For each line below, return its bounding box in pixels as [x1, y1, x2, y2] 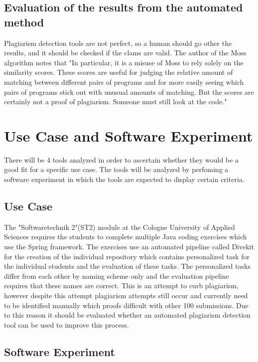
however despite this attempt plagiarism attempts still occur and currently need [4, 290, 248, 301]
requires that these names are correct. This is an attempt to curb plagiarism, [4, 280, 239, 291]
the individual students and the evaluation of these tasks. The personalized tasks [4, 261, 251, 271]
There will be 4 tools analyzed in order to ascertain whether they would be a [4, 154, 239, 165]
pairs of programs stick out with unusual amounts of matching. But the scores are [4, 86, 254, 97]
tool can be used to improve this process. [4, 319, 129, 330]
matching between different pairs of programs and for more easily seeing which [4, 76, 244, 87]
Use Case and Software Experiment [4, 125, 253, 146]
